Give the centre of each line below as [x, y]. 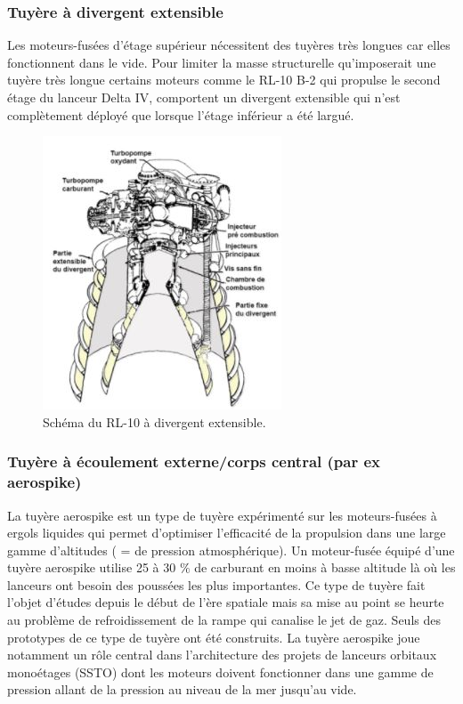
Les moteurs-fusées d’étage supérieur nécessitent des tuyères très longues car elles [229, 45]
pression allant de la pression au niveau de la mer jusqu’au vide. [182, 689]
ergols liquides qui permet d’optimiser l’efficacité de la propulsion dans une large [227, 533]
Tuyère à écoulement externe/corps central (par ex [194, 461]
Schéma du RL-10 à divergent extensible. [154, 421]
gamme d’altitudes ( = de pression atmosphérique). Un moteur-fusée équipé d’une [231, 550]
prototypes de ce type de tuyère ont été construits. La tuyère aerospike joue [214, 637]
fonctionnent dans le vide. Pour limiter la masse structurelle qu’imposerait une [222, 62]
